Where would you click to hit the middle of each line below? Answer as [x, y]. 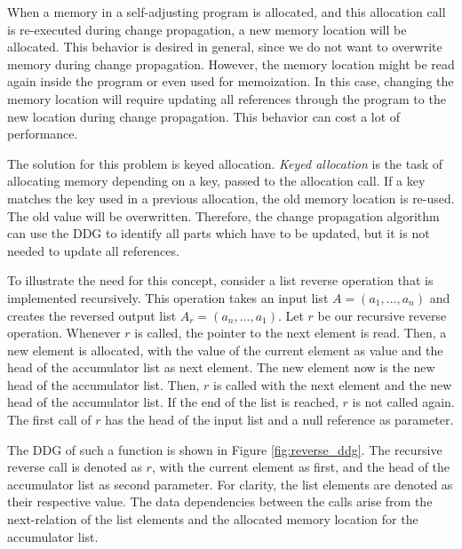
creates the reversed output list [92, 315]
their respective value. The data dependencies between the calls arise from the [220, 501]
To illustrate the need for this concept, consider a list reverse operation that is [220, 280]
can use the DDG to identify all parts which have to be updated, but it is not [219, 233]
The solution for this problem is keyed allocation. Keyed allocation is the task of [225, 163]
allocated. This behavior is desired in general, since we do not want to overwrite [225, 47]
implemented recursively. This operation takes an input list [168, 297]
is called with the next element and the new [333, 384]
